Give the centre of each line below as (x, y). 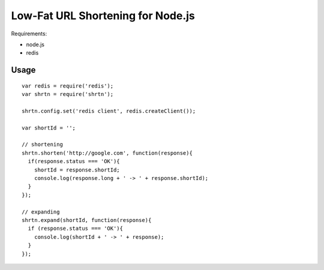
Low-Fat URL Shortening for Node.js (103, 16)
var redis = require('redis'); (68, 86)
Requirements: (29, 34)
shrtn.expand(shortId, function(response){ (87, 220)
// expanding (41, 212)
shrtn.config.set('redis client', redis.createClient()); (109, 111)
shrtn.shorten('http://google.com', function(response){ (107, 153)
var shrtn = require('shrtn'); (68, 94)
